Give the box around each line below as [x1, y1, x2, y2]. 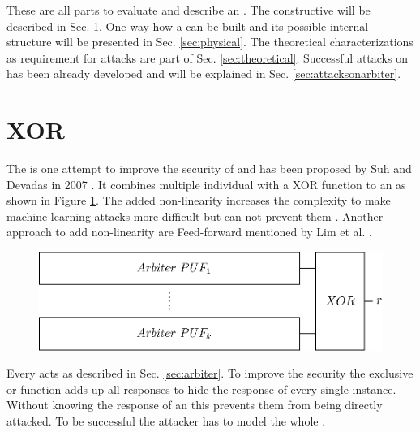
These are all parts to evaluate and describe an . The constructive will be [6, 2, 371, 18]
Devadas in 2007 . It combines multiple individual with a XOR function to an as [6, 175, 406, 192]
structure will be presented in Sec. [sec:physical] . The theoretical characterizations [6, 33, 414, 50]
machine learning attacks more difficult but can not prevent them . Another [6, 207, 384, 224]
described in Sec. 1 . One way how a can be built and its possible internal [6, 17, 369, 34]
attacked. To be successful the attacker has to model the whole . [6, 412, 326, 429]
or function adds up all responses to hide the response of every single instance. [6, 380, 396, 397]
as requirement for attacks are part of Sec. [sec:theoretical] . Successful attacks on [6, 49, 408, 66]
